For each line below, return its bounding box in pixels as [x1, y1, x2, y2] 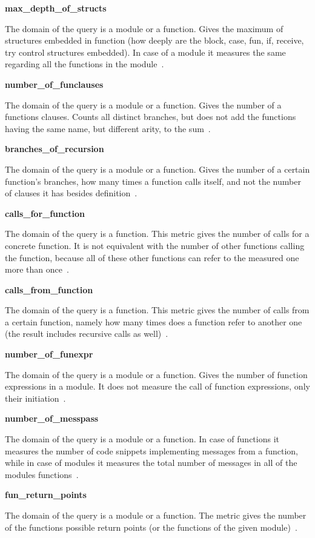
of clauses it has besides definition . [5, 187, 138, 199]
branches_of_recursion [5, 142, 104, 155]
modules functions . [5, 468, 79, 480]
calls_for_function [5, 207, 85, 219]
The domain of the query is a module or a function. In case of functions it [5, 433, 279, 445]
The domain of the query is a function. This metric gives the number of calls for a [5, 227, 310, 240]
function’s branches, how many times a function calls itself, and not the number [5, 174, 301, 187]
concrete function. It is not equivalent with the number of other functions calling [5, 239, 305, 251]
